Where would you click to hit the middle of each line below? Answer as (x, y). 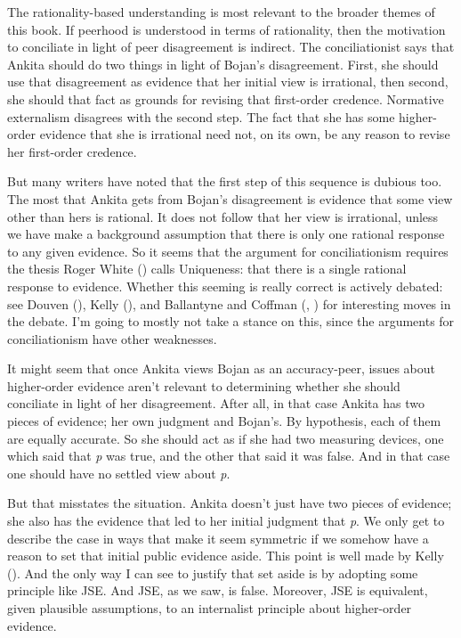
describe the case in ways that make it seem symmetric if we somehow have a (218, 538)
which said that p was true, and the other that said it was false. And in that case (229, 456)
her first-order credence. (72, 151)
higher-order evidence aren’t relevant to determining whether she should (204, 385)
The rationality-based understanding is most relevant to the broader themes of (221, 12)
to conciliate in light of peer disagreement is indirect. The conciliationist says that (231, 47)
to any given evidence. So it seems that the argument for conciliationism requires (228, 251)
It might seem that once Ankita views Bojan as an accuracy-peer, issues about (221, 368)
